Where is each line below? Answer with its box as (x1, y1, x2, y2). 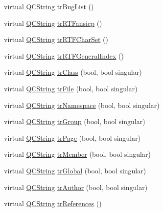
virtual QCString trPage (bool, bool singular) (4, 132, 140, 143)
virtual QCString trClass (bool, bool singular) (4, 67, 142, 77)
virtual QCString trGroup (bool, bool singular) (4, 116, 145, 127)
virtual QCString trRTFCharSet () (4, 34, 108, 44)
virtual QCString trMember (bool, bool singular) (4, 149, 151, 159)
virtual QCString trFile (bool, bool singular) (4, 83, 138, 93)
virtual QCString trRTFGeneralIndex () (4, 50, 124, 61)
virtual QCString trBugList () (4, 1, 94, 11)
